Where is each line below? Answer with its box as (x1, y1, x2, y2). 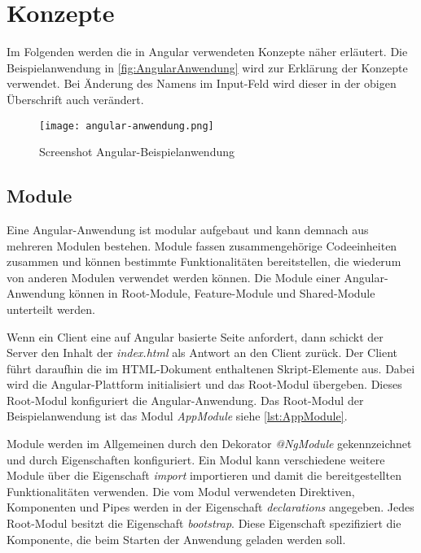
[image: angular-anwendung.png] (39, 120, 214, 132)
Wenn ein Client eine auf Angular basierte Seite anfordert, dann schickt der (7, 328, 384, 345)
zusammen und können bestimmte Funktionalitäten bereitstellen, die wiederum (7, 253, 401, 270)
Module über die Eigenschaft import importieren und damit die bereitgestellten (7, 467, 401, 484)
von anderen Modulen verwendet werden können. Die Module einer (7, 268, 340, 285)
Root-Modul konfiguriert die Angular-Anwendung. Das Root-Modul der (7, 391, 364, 408)
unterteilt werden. (7, 300, 95, 317)
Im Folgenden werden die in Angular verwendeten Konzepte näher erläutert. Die (7, 43, 408, 60)
